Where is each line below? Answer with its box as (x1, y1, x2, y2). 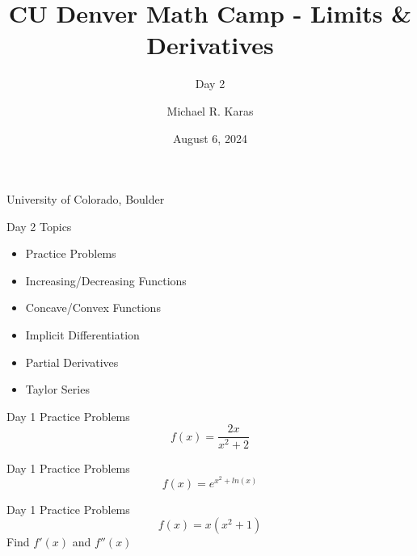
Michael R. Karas (166, 102, 254, 119)
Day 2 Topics (6, 217, 72, 234)
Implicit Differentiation (25, 326, 140, 343)
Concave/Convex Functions (25, 299, 161, 316)
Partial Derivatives (25, 353, 119, 370)
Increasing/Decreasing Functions (25, 272, 187, 289)
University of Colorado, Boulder (6, 191, 165, 208)
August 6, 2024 (173, 129, 247, 146)
